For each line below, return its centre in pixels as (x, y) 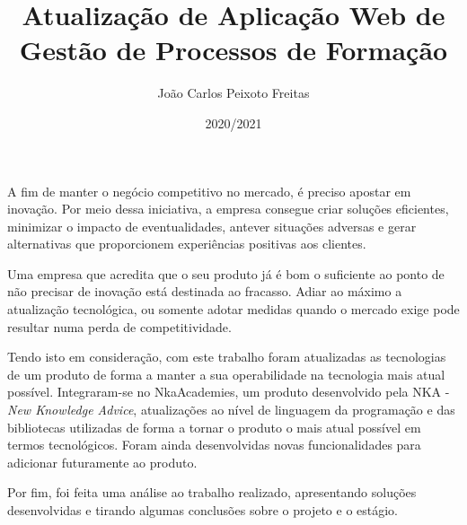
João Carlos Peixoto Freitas (233, 93)
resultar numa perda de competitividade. (119, 326)
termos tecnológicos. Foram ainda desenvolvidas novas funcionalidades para (214, 445)
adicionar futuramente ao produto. (102, 462)
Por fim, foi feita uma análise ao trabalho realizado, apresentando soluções (212, 492)
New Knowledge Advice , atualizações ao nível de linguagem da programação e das (231, 410)
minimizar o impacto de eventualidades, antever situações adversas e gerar (212, 226)
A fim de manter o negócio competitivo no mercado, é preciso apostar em (209, 191)
